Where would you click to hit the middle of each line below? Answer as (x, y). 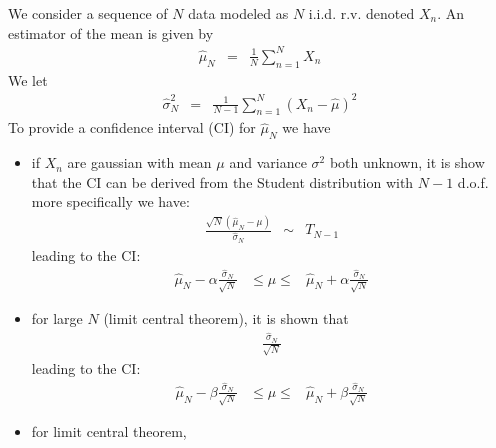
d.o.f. (473, 181)
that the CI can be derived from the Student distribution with (222, 181)
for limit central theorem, (109, 431)
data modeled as (238, 13)
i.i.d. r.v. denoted (361, 13)
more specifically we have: (110, 201)
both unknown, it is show (407, 162)
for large (57, 318)
